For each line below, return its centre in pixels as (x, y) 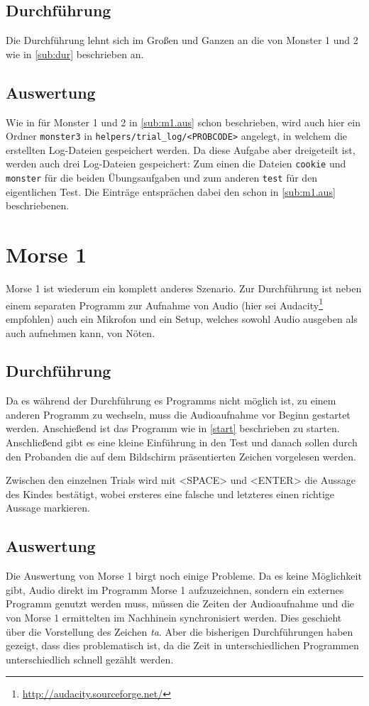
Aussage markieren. (48, 508)
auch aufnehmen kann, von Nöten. (81, 332)
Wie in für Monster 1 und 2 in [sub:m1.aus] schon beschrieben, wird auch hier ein (183, 122)
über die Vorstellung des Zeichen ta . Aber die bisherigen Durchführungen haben (180, 631)
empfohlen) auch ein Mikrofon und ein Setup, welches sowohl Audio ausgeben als (182, 318)
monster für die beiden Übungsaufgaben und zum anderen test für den (162, 178)
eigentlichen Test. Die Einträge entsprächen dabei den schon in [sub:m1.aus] (171, 191)
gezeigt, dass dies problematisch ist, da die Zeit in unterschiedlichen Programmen (182, 645)
